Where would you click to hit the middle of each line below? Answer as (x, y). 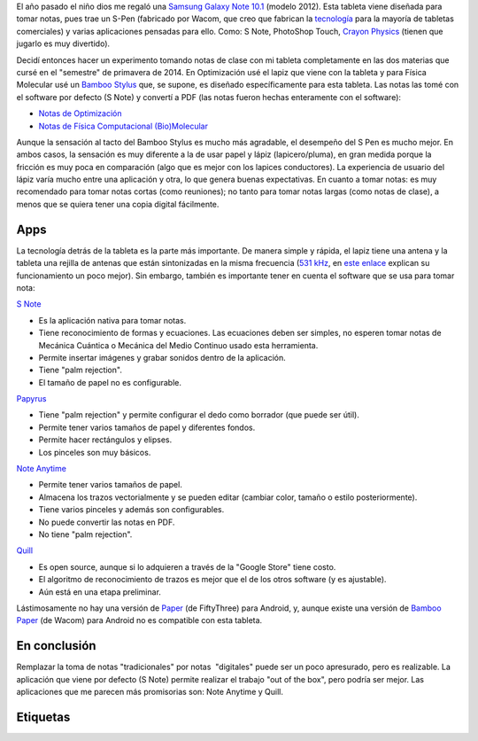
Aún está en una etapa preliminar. (100, 592)
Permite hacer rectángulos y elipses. (105, 440)
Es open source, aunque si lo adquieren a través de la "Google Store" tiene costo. (187, 566)
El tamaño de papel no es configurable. (110, 382)
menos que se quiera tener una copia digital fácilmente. (118, 204)
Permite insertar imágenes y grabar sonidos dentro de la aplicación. (162, 357)
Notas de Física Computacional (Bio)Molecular (123, 126)
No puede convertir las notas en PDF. (107, 522)
